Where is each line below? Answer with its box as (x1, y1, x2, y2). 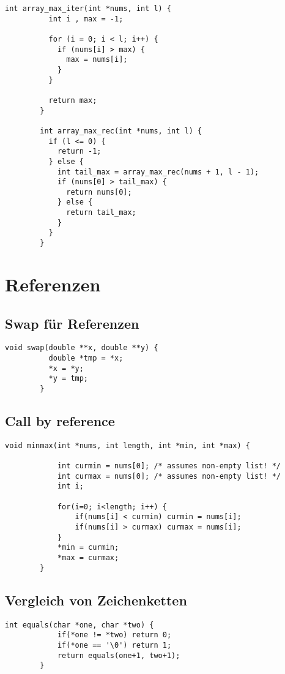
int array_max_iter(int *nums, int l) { (5, 4, 172, 13)
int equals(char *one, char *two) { (5, 620, 154, 629)
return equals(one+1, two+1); (57, 651, 180, 660)
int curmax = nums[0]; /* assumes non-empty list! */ (57, 471, 281, 481)
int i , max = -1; (48, 14, 124, 23)
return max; (48, 95, 97, 105)
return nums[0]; (66, 187, 132, 197)
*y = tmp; (48, 374, 89, 383)
